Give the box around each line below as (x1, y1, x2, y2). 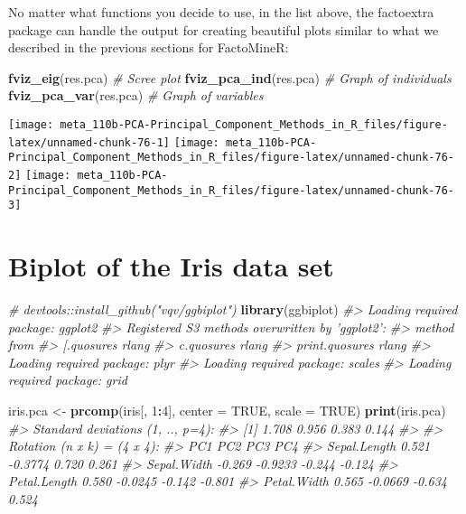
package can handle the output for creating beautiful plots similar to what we (8, 20, 439, 39)
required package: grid (8, 370, 127, 389)
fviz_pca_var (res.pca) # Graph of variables (8, 86, 264, 105)
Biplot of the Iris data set (8, 248, 334, 285)
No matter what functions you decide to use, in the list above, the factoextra (8, 3, 434, 21)
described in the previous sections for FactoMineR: (8, 38, 289, 57)
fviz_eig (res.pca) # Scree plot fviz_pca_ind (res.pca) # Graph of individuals (8, 68, 452, 87)
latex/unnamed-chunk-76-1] (8, 136, 170, 149)
